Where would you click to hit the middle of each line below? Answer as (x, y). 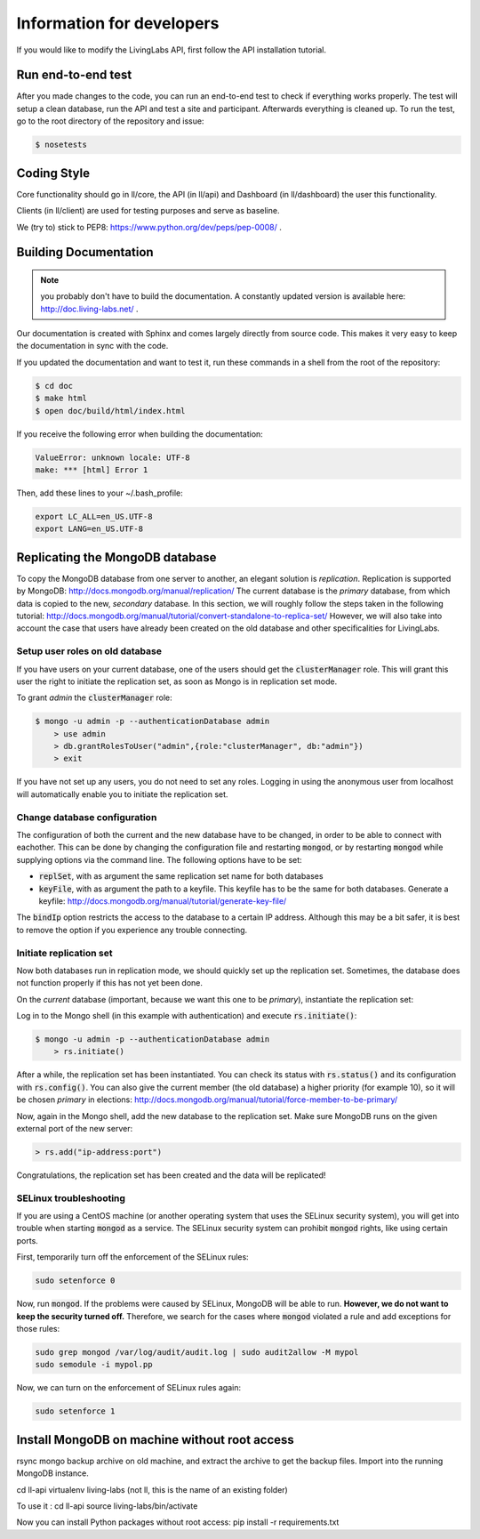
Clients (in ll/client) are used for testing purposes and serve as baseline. (148, 211)
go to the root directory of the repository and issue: (110, 121)
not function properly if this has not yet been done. (110, 983)
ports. (28, 1240)
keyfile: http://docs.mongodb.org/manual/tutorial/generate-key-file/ (163, 901)
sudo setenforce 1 (75, 1411)
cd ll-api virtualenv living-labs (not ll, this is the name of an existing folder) (152, 1489)
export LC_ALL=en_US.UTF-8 (94, 516)
